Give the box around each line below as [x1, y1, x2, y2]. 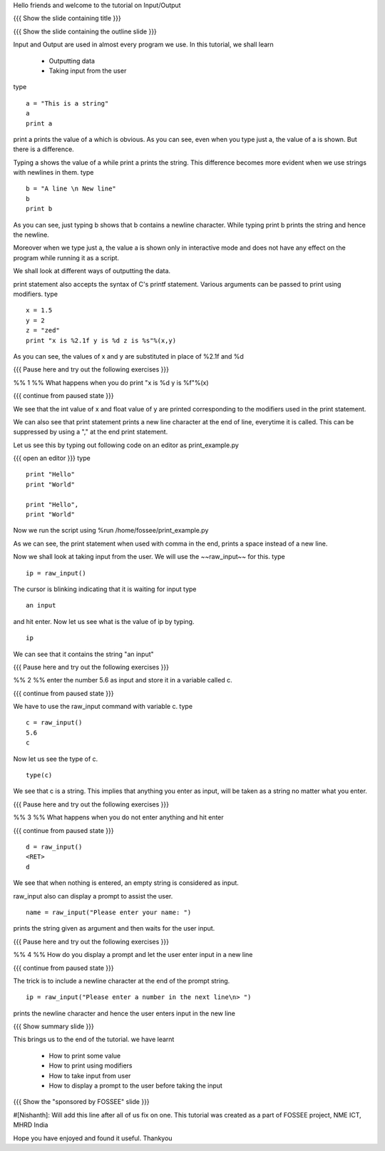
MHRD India [13, 1120, 48, 1130]
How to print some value [48, 1051, 121, 1060]
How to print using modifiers [48, 1061, 133, 1070]
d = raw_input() [26, 843, 83, 851]
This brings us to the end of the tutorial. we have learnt [13, 1035, 175, 1044]
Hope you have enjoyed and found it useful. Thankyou [13, 1134, 173, 1142]
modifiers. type [13, 290, 58, 298]
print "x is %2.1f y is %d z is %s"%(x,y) [26, 336, 177, 344]
